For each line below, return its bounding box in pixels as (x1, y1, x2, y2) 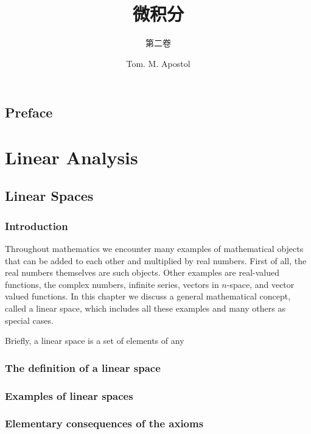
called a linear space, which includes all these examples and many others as (5, 302, 285, 315)
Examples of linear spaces (5, 388, 133, 403)
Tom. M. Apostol (126, 57, 190, 69)
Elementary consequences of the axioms (5, 416, 204, 431)
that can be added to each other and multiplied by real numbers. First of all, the (5, 254, 307, 267)
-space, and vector (226, 278, 295, 290)
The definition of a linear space (5, 360, 161, 375)
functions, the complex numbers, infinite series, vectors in (5, 278, 219, 290)
